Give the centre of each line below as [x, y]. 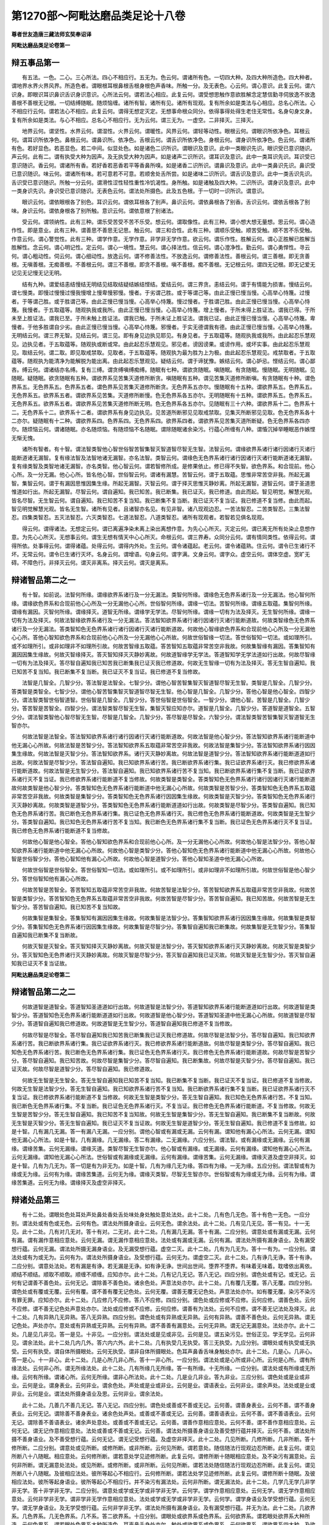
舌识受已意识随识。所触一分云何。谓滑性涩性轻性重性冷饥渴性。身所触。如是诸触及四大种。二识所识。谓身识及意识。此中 [163, 182]
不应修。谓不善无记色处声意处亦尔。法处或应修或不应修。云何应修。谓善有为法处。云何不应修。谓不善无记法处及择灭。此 [163, 1308]
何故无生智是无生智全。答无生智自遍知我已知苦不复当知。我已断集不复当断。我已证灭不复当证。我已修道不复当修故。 [168, 1080]
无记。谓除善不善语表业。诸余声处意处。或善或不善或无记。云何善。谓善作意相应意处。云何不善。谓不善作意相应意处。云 [163, 1422]
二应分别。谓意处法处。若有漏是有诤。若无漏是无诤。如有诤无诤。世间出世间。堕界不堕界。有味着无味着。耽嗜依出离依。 [163, 1266]
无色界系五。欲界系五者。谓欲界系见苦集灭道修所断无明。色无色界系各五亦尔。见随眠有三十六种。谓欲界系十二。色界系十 [163, 404]
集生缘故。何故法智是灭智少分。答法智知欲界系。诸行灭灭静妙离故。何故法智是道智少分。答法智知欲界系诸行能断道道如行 [163, 754]
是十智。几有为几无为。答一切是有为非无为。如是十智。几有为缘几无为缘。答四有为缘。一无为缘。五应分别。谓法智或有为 [163, 1166]
